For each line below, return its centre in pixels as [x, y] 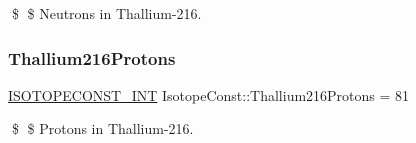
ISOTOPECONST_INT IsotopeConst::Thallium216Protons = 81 [209, 94]
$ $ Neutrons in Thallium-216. [106, 13]
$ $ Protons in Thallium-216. [102, 128]
